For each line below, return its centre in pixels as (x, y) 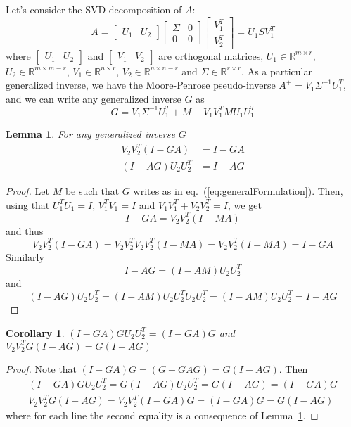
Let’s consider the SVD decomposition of (94, 9)
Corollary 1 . (35, 332)
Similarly (25, 256)
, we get (245, 204)
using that (28, 204)
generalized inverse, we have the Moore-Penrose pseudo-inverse (141, 85)
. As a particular (277, 71)
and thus (25, 230)
